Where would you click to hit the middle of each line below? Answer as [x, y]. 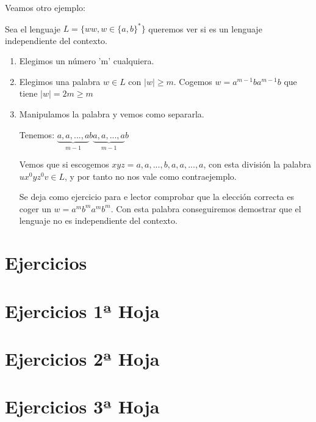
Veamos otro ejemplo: [45, 7]
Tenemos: [37, 134]
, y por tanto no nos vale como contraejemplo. [151, 176]
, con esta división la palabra [257, 164]
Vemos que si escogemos [64, 164]
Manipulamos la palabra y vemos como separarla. [112, 114]
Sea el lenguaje [33, 28]
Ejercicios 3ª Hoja [82, 406]
